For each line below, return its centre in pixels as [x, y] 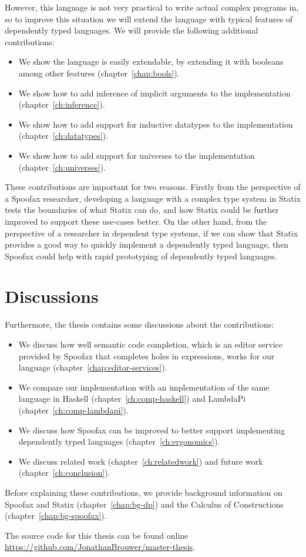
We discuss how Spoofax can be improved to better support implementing [152, 430]
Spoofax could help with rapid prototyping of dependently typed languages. [141, 256]
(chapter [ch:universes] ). [62, 167]
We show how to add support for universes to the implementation [137, 155]
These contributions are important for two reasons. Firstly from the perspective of [153, 187]
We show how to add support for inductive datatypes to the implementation [156, 124]
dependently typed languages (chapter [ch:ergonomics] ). [119, 441]
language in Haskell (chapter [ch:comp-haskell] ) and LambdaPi [132, 398]
